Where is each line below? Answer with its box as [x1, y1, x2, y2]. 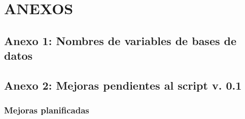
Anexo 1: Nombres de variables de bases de [4, 32, 237, 48]
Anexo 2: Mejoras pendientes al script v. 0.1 [4, 77, 242, 93]
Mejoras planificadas [4, 104, 89, 116]
